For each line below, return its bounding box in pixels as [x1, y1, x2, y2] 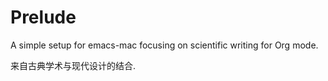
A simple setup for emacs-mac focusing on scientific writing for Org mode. [10, 39, 319, 51]
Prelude [10, 6, 77, 29]
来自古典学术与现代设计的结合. [10, 59, 137, 71]
